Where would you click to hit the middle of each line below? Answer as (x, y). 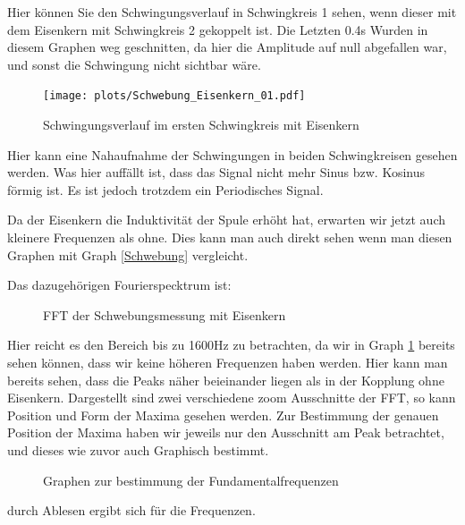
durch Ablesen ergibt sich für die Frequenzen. (131, 510)
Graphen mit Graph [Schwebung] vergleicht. (128, 254)
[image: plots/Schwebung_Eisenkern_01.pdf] (174, 96)
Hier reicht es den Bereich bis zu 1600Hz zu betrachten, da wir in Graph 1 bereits (231, 345)
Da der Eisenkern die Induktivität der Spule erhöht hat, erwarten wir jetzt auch (226, 220)
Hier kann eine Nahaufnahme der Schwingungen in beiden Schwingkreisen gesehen (232, 154)
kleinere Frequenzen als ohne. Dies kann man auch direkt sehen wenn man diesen (230, 237)
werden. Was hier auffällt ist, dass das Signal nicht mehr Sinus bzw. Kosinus (216, 172)
